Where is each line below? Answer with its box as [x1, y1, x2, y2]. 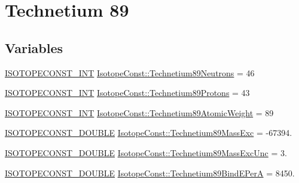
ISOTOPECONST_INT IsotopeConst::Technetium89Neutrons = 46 [5, 66, 255, 79]
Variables [5, 38, 63, 57]
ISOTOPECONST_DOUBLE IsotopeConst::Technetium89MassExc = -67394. [5, 126, 292, 139]
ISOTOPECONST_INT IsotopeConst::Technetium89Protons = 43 [5, 86, 250, 99]
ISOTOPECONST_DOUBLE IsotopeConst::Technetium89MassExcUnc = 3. [5, 146, 287, 159]
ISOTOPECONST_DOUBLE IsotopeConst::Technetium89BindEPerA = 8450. [5, 166, 295, 179]
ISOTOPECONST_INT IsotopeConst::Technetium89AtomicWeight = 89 [5, 106, 274, 119]
